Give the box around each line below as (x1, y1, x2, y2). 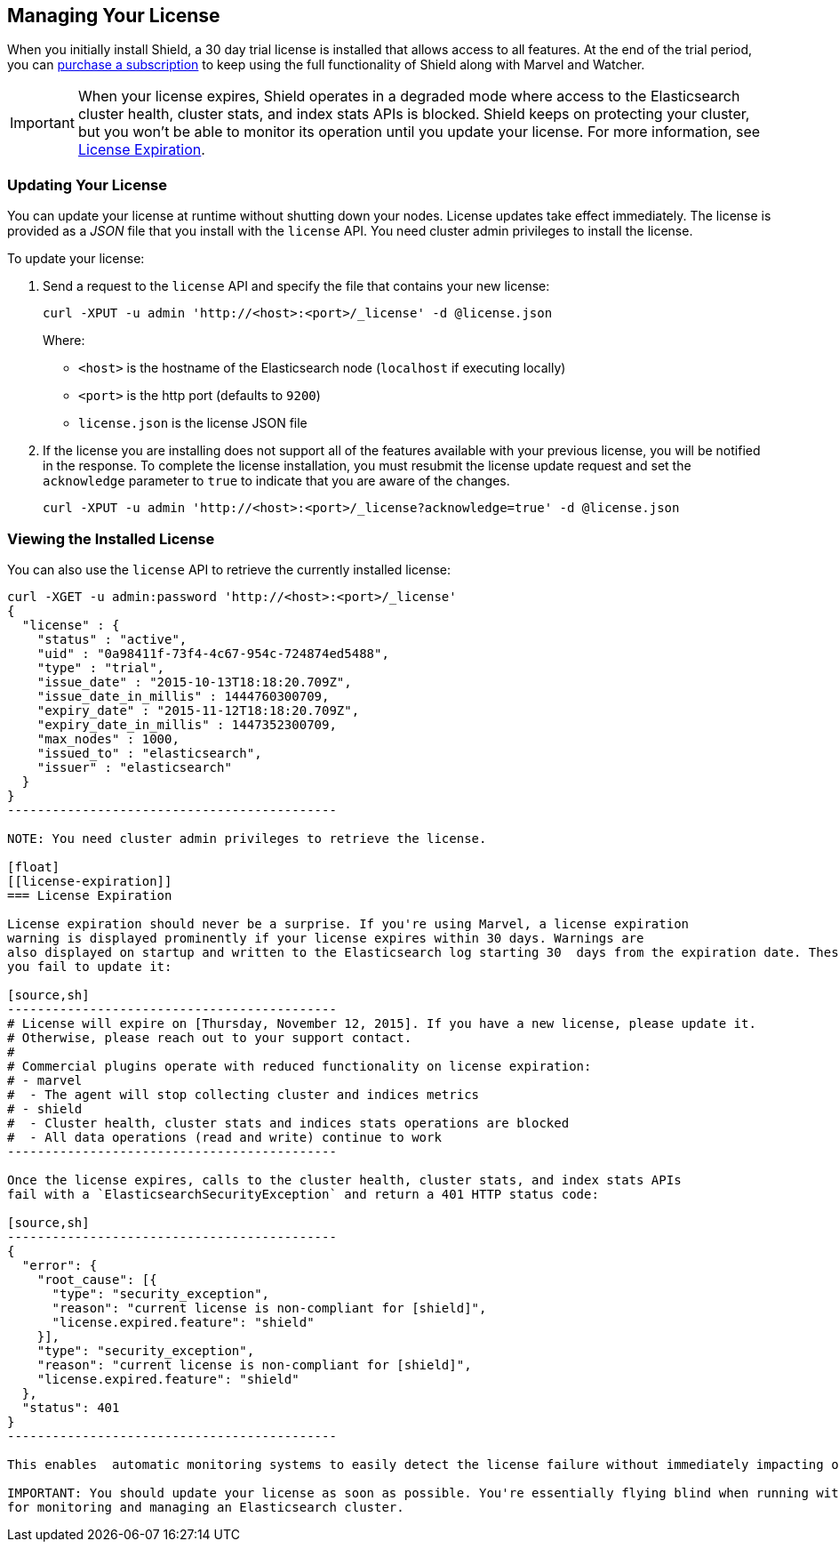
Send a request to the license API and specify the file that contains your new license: (43, 278, 550, 294)
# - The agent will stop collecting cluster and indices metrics (7, 1087, 480, 1102)
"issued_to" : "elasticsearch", (36, 745, 262, 760)
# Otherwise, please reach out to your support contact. (7, 1030, 412, 1045)
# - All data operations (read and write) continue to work (7, 1129, 442, 1144)
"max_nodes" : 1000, (36, 731, 180, 746)
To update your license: (7, 251, 145, 267)
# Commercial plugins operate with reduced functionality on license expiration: (7, 1058, 592, 1073)
